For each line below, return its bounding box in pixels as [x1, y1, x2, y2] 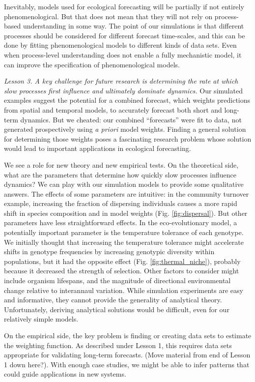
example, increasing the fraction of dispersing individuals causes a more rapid [4, 198, 237, 208]
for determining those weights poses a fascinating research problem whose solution [4, 133, 252, 144]
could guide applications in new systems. [4, 369, 126, 379]
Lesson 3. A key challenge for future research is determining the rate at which [4, 76, 238, 86]
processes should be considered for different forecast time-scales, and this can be [4, 30, 245, 40]
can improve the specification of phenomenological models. [4, 59, 180, 69]
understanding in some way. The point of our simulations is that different [23, 21, 244, 31]
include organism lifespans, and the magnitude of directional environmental [4, 275, 231, 286]
